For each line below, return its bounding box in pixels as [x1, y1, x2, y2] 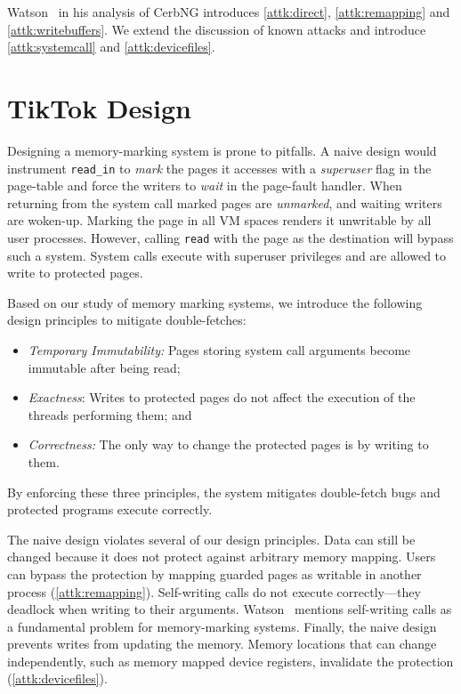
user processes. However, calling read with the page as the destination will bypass [7, 228, 454, 246]
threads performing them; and [28, 405, 192, 424]
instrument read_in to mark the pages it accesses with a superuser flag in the [7, 158, 432, 177]
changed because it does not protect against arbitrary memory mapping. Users [7, 547, 436, 566]
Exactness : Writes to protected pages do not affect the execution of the [28, 388, 416, 407]
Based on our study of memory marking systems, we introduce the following [7, 293, 423, 311]
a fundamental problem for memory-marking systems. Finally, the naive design [7, 617, 437, 635]
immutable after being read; [28, 358, 181, 376]
